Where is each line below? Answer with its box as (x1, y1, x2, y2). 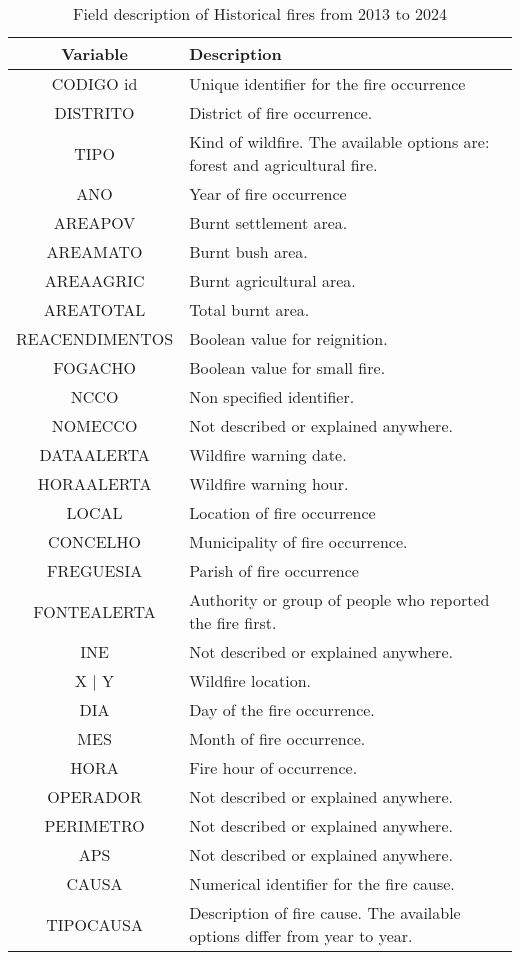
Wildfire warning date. (189, 443, 347, 466)
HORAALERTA (37, 472, 152, 495)
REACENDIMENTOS (16, 327, 174, 350)
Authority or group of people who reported (189, 588, 490, 611)
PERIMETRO (44, 814, 145, 837)
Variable (61, 42, 128, 65)
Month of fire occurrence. (189, 727, 366, 750)
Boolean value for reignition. (189, 327, 388, 350)
